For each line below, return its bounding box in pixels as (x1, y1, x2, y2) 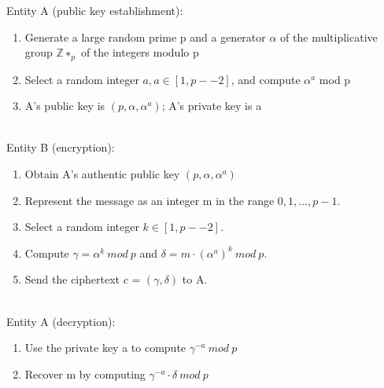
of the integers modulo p (80, 44, 199, 60)
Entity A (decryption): (6, 313, 116, 329)
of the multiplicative (280, 28, 378, 45)
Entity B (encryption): (6, 139, 115, 156)
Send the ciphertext (24, 271, 120, 287)
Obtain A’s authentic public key (24, 166, 180, 182)
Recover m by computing (24, 365, 146, 382)
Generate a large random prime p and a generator (24, 28, 266, 45)
